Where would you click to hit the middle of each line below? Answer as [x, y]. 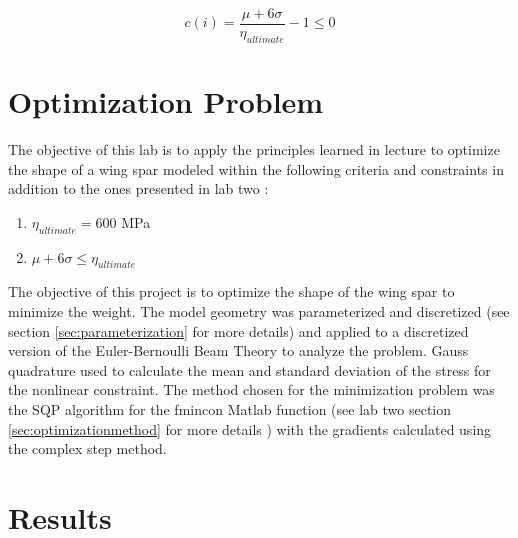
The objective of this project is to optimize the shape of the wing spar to [231, 291]
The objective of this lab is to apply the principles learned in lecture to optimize [254, 148]
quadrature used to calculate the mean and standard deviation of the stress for [249, 369]
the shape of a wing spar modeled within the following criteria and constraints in [256, 168]
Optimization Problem [166, 101]
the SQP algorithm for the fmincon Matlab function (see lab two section [230, 408]
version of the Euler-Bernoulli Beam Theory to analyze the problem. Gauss [238, 350]
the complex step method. [87, 448]
